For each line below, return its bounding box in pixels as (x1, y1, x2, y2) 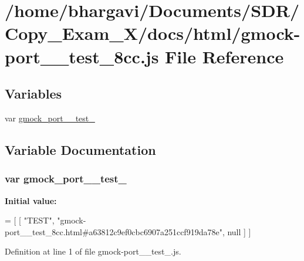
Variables (5, 84, 62, 103)
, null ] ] (222, 225, 251, 238)
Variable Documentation (5, 140, 156, 158)
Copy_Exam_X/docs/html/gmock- (5, 21, 300, 45)
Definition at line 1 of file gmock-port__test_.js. (5, 245, 181, 257)
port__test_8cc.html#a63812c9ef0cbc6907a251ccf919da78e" (5, 225, 222, 238)
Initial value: (5, 194, 57, 206)
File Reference (165, 44, 284, 68)
